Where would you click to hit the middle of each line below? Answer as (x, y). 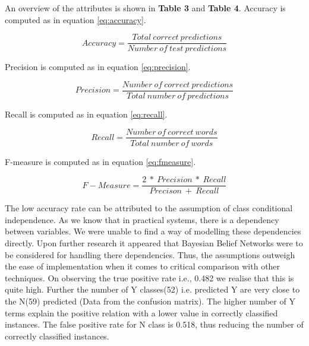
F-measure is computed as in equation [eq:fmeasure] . (100, 161)
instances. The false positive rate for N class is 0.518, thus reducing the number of (154, 324)
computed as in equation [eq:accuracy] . (75, 19)
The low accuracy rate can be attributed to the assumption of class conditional (149, 208)
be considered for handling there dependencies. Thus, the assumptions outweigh (150, 254)
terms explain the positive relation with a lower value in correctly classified (141, 312)
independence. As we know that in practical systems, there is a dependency (142, 219)
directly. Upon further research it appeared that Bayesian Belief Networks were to (154, 243)
